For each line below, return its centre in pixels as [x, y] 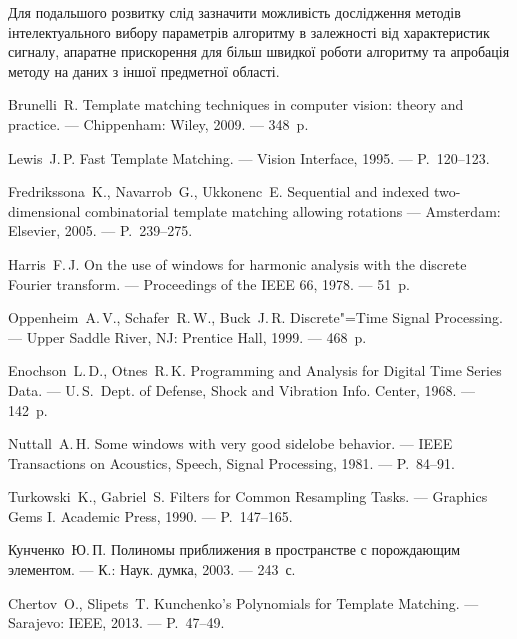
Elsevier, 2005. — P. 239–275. [100, 230]
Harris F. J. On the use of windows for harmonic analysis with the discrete [237, 263]
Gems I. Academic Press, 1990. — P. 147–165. [150, 515]
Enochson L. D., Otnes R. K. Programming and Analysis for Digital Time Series [255, 370]
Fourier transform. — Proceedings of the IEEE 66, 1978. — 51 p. [209, 283]
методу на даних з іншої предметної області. [144, 70]
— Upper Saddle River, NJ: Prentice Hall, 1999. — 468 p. [187, 336]
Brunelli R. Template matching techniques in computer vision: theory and [236, 104]
